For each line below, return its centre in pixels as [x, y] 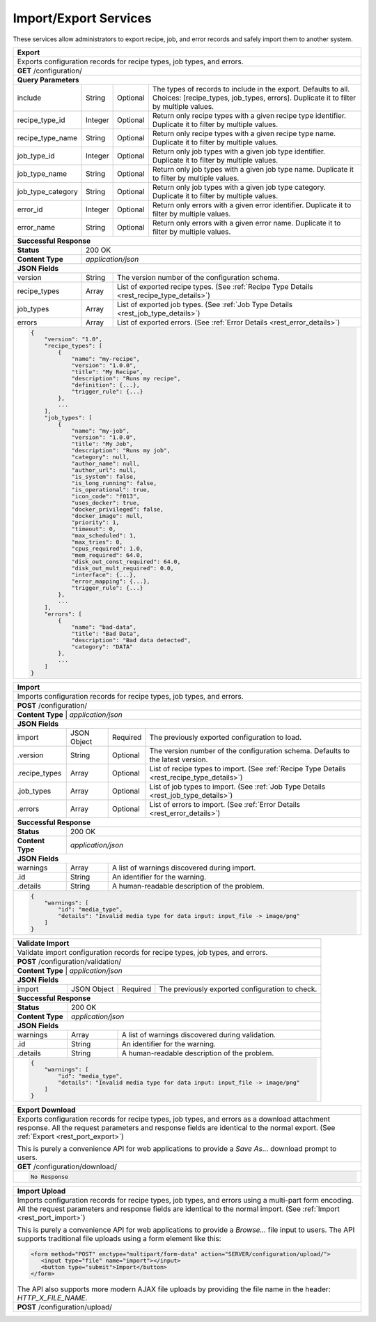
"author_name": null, [106, 463]
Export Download [46, 1110]
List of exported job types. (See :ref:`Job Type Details [205, 304]
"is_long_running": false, [114, 483]
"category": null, [101, 457]
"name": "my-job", [101, 430]
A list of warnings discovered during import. [184, 868]
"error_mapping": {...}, [111, 581]
